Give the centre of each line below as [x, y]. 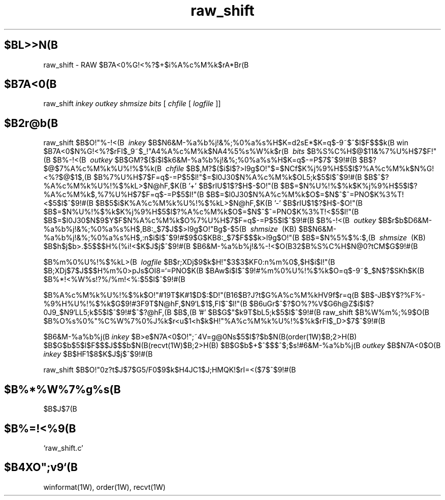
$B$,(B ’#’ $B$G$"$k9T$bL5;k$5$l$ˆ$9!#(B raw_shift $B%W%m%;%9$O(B [301, 312]
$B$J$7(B [60, 409]
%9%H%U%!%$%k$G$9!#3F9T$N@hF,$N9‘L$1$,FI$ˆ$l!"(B [145, 304]
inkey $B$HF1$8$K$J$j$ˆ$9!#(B [98, 354]
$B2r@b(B [31, 123]
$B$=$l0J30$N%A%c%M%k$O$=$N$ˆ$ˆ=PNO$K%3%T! [305, 195]
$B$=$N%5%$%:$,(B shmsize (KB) [363, 238]
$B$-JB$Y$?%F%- [393, 295]
